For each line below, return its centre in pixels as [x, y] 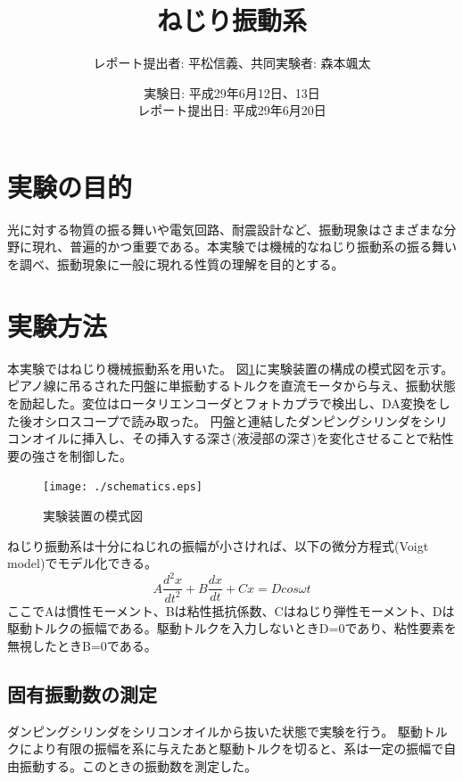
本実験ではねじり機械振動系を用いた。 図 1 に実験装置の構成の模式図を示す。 [231, 368]
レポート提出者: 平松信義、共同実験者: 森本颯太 [232, 63]
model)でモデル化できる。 [83, 563]
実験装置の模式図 [93, 515]
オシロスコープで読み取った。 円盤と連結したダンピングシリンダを [227, 420]
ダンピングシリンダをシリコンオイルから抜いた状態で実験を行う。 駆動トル [227, 731]
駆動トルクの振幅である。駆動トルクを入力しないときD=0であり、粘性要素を [232, 628]
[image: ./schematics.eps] [123, 487]
